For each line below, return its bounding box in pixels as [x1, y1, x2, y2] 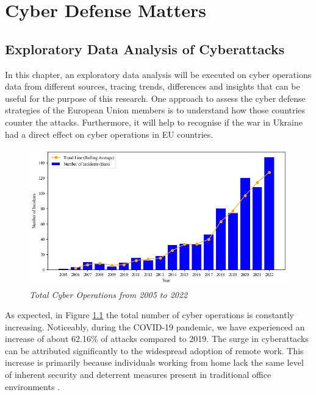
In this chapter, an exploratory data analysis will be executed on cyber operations [5, 68, 312, 80]
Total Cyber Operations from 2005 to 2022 [29, 288, 188, 301]
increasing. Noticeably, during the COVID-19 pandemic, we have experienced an [5, 320, 305, 333]
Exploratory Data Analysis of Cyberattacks [5, 39, 285, 58]
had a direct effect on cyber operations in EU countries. [5, 127, 214, 140]
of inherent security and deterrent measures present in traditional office [5, 368, 271, 381]
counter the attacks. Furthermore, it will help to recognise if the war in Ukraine [5, 115, 303, 128]
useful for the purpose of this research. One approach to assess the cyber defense [5, 91, 306, 104]
